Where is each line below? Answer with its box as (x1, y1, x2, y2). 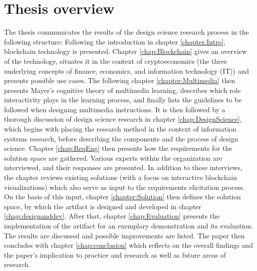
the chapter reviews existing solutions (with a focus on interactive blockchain (4, 172, 237, 182)
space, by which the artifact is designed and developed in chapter (4, 201, 202, 211)
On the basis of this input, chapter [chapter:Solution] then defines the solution (4, 191, 241, 202)
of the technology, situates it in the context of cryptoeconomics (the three (4, 55, 227, 66)
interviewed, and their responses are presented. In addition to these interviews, (4, 162, 243, 173)
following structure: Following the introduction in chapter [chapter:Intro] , (4, 36, 226, 46)
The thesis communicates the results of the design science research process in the (4, 27, 249, 37)
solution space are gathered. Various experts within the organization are (4, 152, 222, 163)
